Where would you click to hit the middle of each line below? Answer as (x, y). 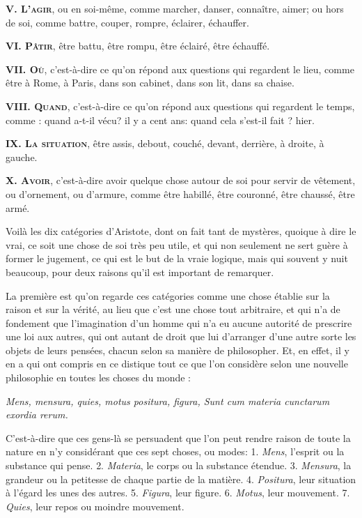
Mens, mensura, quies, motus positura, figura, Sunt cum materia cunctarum (168, 401)
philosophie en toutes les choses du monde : (98, 378)
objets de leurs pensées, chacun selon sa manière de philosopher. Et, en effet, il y (178, 350)
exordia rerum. (37, 414)
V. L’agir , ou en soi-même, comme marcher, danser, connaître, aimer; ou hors (175, 8)
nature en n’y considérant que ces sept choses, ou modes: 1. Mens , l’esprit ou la (175, 451)
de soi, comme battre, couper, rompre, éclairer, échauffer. (127, 22)
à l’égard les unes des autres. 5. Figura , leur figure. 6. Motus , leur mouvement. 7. (178, 493)
